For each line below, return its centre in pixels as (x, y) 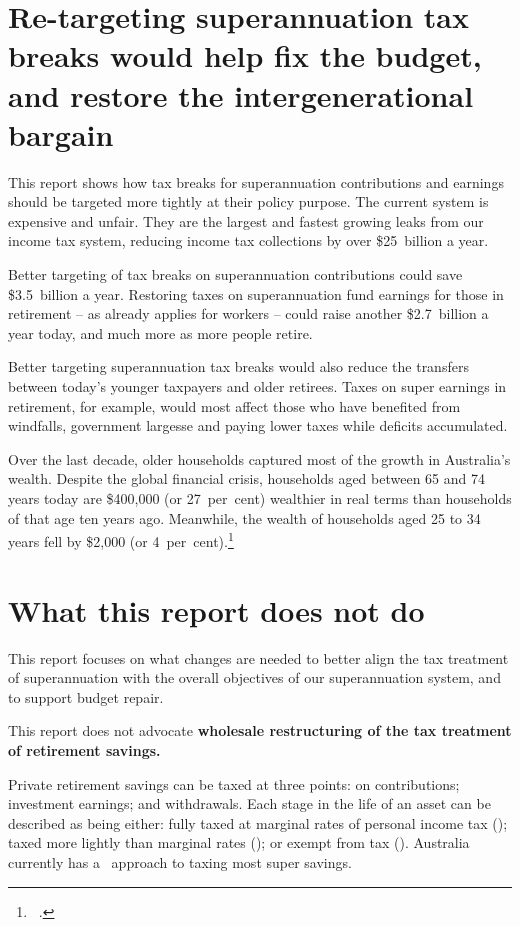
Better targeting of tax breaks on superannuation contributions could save (235, 274)
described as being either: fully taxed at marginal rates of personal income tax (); (258, 822)
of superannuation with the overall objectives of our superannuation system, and (254, 677)
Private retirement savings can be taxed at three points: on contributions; (234, 783)
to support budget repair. (86, 696)
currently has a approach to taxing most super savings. (180, 861)
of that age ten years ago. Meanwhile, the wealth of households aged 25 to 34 (244, 517)
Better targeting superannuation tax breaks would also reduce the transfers (238, 366)
